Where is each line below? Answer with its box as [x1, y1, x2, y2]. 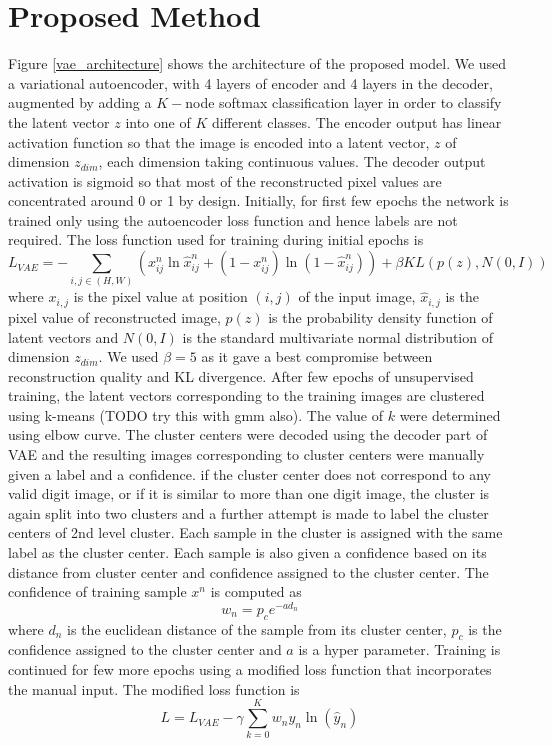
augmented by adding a [8, 92, 152, 113]
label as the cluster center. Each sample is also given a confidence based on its [8, 542, 487, 563]
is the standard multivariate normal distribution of [182, 326, 493, 347]
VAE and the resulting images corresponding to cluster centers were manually [8, 444, 485, 465]
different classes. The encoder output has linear [211, 111, 502, 132]
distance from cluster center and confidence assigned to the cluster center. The [8, 561, 489, 582]
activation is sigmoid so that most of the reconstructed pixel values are [8, 170, 442, 191]
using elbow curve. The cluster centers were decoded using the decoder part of [8, 424, 488, 445]
